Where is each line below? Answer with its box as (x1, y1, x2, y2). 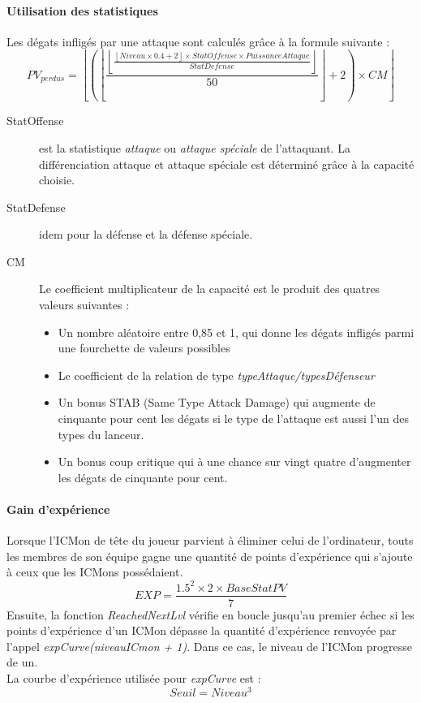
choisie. (39, 171, 75, 188)
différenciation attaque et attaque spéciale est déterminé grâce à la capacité (39, 155, 415, 172)
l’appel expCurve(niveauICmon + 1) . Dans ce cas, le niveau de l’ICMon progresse (6, 637, 413, 654)
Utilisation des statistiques (6, 2, 158, 19)
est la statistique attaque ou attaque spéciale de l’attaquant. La (39, 139, 350, 156)
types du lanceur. (58, 425, 144, 442)
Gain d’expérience (6, 501, 110, 518)
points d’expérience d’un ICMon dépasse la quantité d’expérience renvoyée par (6, 622, 397, 639)
